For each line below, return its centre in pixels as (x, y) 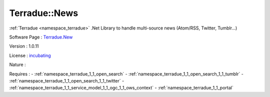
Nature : (17, 64)
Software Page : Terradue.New (41, 37)
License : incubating (30, 55)
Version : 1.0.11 (24, 46)
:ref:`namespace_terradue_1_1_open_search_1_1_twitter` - (67, 80)
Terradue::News (44, 13)
